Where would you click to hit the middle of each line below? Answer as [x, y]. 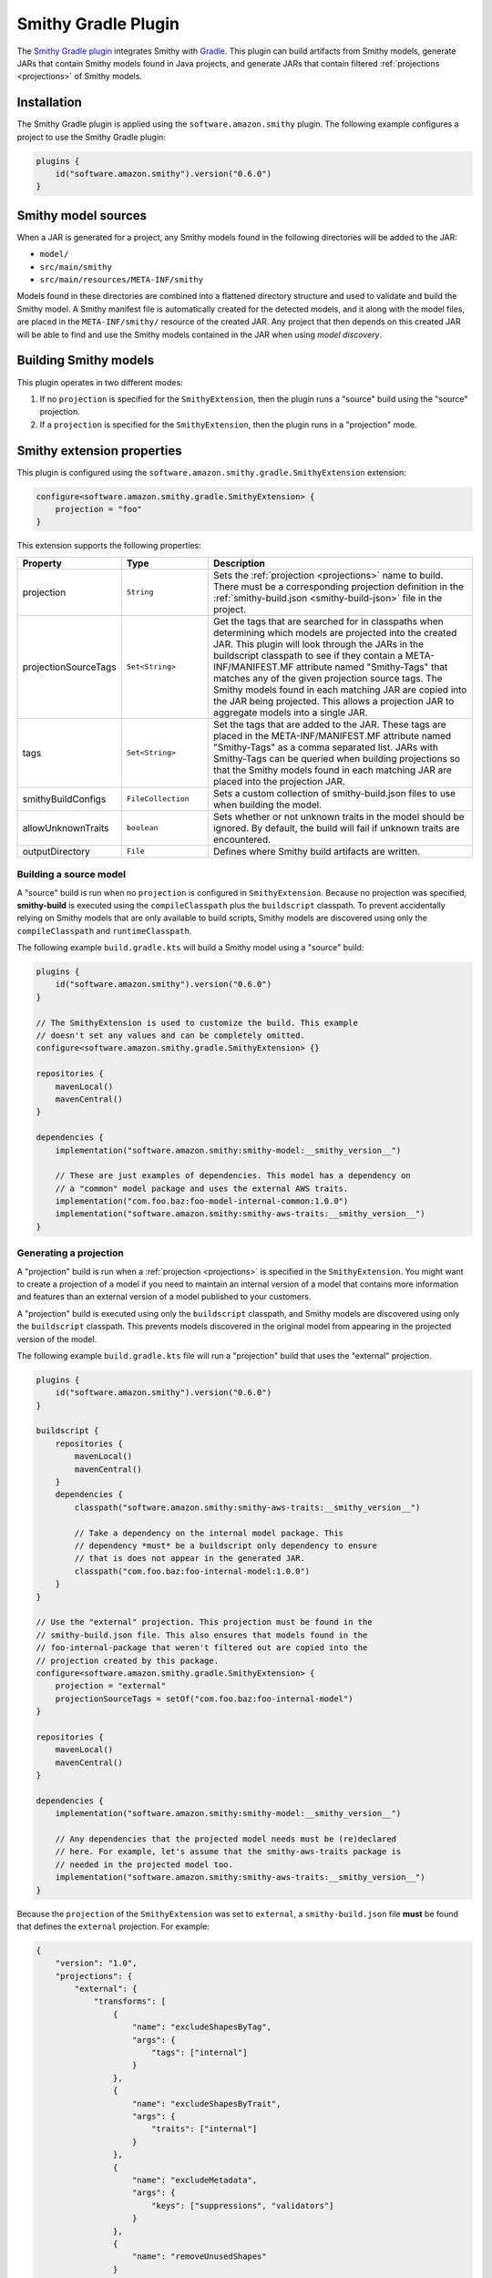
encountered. [242, 839]
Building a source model [72, 875]
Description [239, 563]
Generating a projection [71, 1253]
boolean [142, 828]
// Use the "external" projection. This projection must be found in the [204, 1622]
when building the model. [267, 805]
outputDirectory [56, 851]
